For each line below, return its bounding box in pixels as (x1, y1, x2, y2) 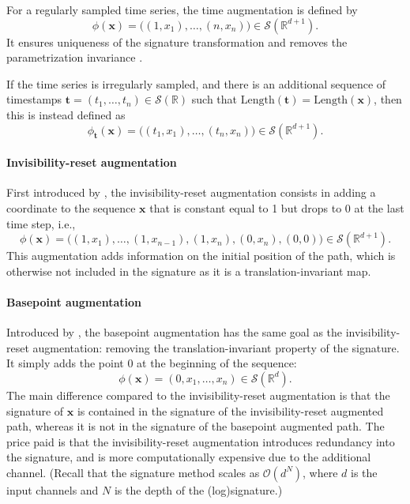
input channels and (6, 481, 99, 498)
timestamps (6, 91, 62, 107)
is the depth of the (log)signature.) (114, 481, 283, 498)
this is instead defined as (6, 106, 126, 122)
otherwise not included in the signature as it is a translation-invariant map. (6, 262, 371, 279)
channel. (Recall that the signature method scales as (6, 464, 260, 480)
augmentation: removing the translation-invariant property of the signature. (32, 339, 400, 355)
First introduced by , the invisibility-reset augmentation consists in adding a (6, 184, 376, 201)
